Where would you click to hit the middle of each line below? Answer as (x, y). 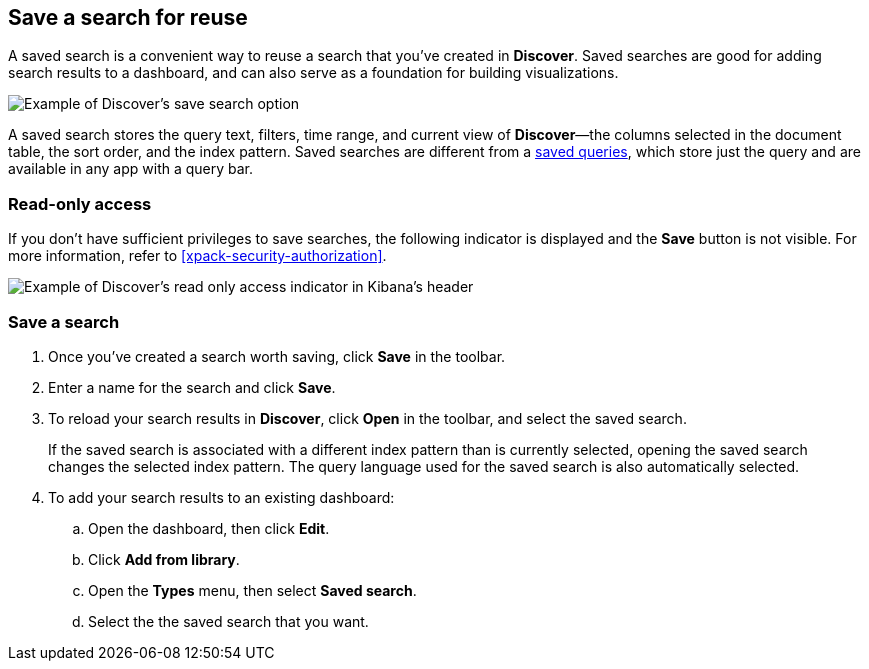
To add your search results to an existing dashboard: (221, 497)
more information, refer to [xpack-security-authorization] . (197, 256)
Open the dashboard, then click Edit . (209, 528)
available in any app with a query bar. (131, 169)
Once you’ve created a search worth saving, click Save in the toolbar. (277, 356)
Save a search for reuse (128, 17)
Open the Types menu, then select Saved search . (252, 590)
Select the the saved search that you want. (228, 621)
